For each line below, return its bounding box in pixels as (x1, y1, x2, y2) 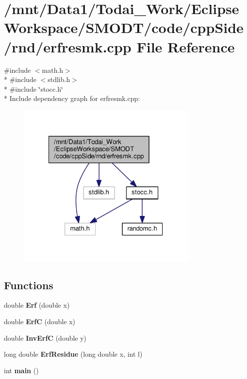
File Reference (136, 36, 235, 56)
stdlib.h (48, 74, 70, 84)
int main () (4, 365, 39, 375)
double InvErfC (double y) (4, 332, 87, 343)
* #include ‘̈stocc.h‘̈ (4, 83, 63, 94)
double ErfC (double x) (4, 316, 75, 327)
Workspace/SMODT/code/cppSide (4, 17, 244, 37)
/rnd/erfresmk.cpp (4, 36, 132, 56)
